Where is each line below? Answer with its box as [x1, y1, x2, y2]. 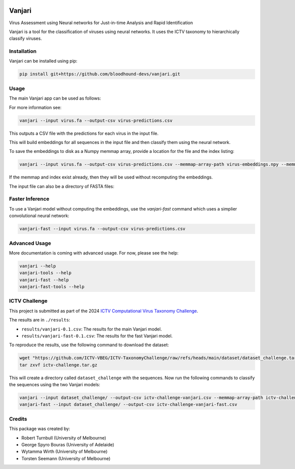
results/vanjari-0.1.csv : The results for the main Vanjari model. [21, 326, 162, 332]
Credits [9, 415, 27, 422]
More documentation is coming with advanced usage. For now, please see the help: [9, 250, 179, 256]
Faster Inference [9, 195, 50, 202]
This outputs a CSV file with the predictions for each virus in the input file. [9, 130, 159, 136]
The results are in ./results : [9, 317, 71, 323]
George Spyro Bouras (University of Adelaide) [21, 442, 115, 447]
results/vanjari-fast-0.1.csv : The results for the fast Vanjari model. [21, 333, 173, 339]
